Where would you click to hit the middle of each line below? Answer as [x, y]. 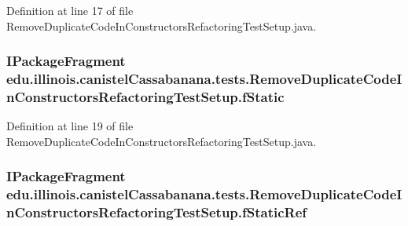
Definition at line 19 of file [70, 126]
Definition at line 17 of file [70, 10]
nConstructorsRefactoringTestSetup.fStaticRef [157, 212]
